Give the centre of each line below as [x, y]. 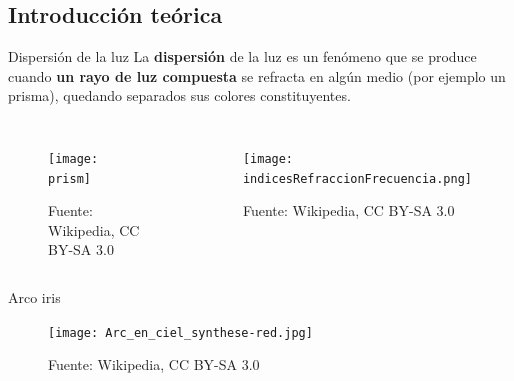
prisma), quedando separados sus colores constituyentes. [179, 95]
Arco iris [34, 297]
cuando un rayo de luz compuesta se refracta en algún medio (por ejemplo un [257, 75]
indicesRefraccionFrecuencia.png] [357, 178]
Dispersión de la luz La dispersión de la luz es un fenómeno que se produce [242, 56]
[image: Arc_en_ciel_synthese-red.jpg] [180, 332]
